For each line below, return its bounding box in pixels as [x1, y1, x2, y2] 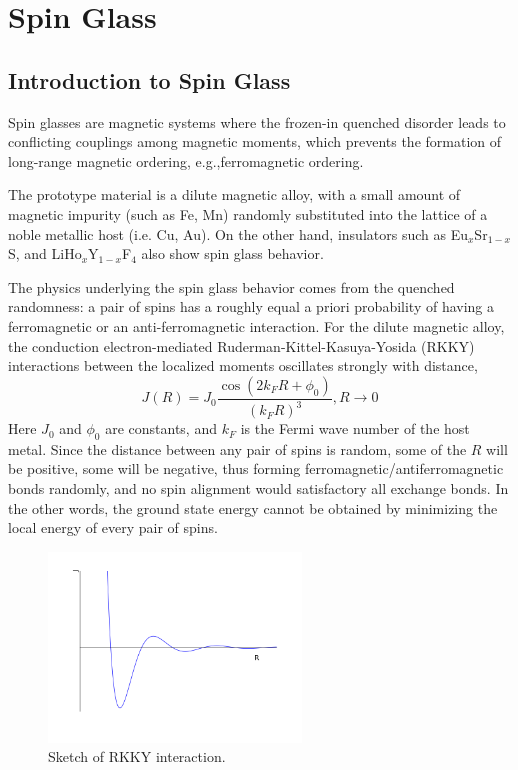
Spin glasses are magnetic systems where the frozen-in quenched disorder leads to [8, 111, 506, 132]
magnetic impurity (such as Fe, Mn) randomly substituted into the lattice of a [8, 203, 488, 224]
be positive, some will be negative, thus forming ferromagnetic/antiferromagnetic [8, 458, 504, 479]
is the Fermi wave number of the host [240, 418, 470, 439]
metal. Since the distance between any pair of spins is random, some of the [8, 438, 467, 459]
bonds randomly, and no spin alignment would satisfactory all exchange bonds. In [8, 478, 509, 499]
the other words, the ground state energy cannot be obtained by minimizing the [8, 497, 498, 518]
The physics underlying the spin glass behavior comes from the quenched [8, 276, 455, 297]
